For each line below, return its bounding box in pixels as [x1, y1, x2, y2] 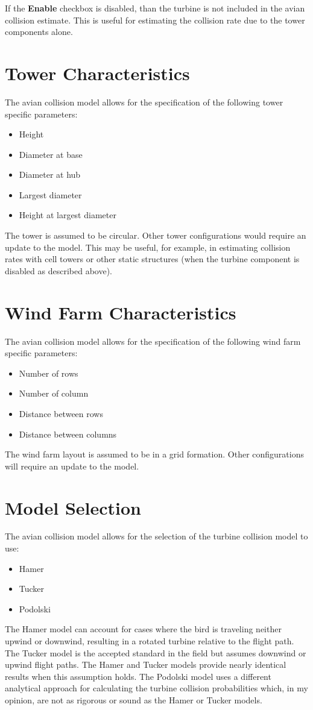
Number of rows [19, 366, 78, 379]
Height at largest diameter [19, 209, 116, 221]
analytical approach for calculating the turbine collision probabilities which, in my [5, 682, 308, 694]
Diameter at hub [19, 168, 81, 181]
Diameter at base [19, 148, 83, 160]
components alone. [5, 25, 73, 38]
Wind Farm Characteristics [5, 300, 236, 324]
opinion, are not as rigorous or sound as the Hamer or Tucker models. [5, 693, 262, 706]
